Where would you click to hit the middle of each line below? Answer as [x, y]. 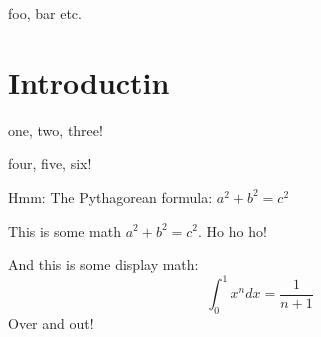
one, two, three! [55, 129]
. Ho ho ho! [232, 230]
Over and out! [51, 322]
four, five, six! [50, 163]
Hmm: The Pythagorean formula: [110, 196]
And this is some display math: [103, 264]
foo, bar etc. [45, 13]
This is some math [64, 230]
